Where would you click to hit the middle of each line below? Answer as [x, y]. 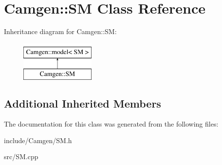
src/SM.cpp [21, 156]
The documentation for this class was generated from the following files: [111, 124]
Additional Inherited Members [83, 103]
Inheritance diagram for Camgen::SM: [60, 31]
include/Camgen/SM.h [38, 140]
